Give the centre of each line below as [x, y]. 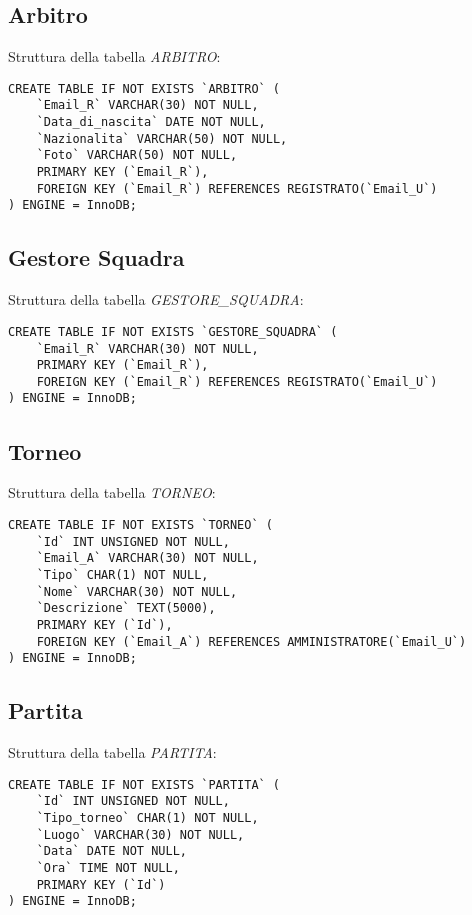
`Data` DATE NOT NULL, [111, 851]
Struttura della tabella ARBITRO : [114, 56]
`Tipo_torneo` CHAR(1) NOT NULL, [147, 817]
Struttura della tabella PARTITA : [112, 752]
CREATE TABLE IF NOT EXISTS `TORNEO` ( [140, 524]
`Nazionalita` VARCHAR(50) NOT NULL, [162, 138]
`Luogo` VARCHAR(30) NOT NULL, [140, 834]
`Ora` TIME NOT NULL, [108, 867]
